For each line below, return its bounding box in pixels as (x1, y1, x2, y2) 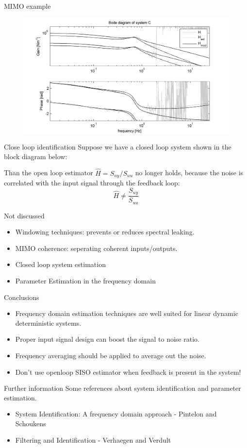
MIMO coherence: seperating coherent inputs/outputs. (15, 243, 178, 253)
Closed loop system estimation (15, 259, 106, 269)
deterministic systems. (15, 317, 82, 328)
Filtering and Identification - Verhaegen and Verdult (15, 434, 171, 445)
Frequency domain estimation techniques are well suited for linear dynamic (15, 308, 238, 318)
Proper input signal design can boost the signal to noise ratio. (15, 334, 199, 344)
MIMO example (4, 1, 51, 11)
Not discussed (4, 210, 45, 220)
